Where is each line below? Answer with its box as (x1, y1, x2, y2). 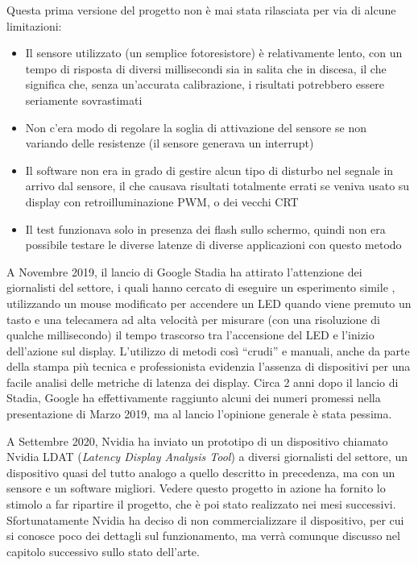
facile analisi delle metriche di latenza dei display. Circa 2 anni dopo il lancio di (6, 373, 399, 390)
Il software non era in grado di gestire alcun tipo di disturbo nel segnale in (25, 161, 394, 178)
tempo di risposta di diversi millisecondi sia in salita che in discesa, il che (25, 60, 387, 77)
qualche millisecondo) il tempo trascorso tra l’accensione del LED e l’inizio (6, 326, 375, 343)
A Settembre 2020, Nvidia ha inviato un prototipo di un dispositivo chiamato (6, 432, 388, 449)
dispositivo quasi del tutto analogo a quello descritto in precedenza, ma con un (6, 463, 395, 480)
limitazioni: (6, 17, 62, 34)
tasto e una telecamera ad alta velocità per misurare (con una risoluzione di (6, 310, 380, 327)
